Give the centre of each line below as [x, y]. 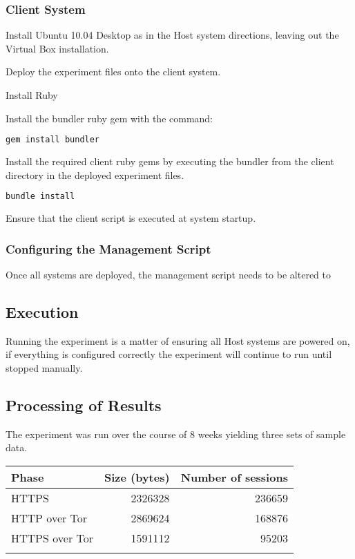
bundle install [40, 197]
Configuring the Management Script [108, 248]
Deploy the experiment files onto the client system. [113, 72]
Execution [42, 311]
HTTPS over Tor [52, 538]
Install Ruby [32, 95]
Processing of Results [84, 405]
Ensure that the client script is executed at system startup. [131, 218]
